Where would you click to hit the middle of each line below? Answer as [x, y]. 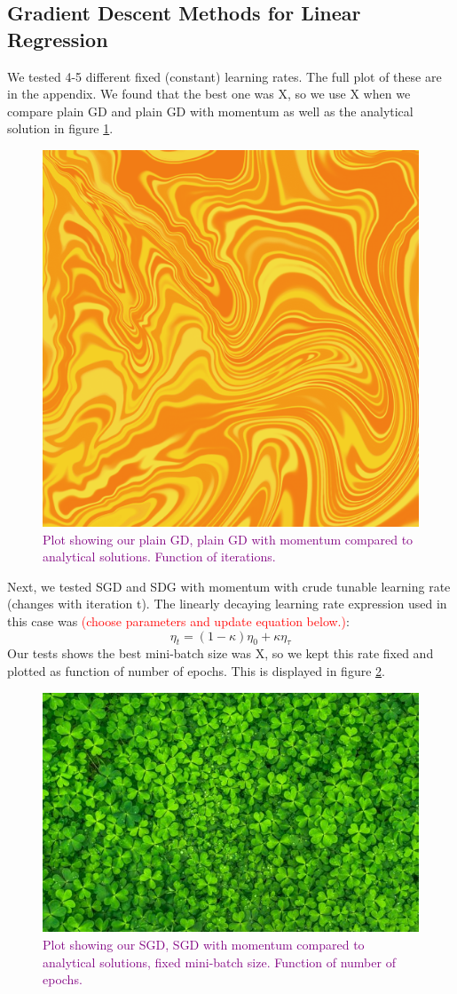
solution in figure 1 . [60, 128]
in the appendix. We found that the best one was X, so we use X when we [209, 94]
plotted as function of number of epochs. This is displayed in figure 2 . [196, 670]
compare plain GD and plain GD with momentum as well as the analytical [210, 111]
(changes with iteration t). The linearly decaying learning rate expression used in [227, 604]
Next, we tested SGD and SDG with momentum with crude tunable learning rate [229, 586]
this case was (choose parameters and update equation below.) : [178, 620]
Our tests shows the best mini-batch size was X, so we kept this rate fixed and [221, 653]
